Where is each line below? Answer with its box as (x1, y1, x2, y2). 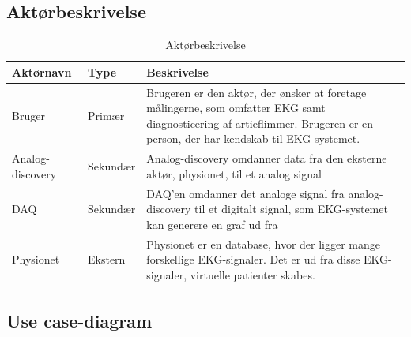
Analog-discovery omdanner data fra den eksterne (146, 150, 387, 167)
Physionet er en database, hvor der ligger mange (146, 235, 381, 252)
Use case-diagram (6, 309, 153, 333)
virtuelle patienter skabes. (190, 266, 315, 283)
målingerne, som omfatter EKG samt (146, 99, 326, 116)
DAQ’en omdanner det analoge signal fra (146, 185, 345, 201)
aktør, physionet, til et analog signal (146, 165, 322, 182)
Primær (88, 107, 125, 124)
